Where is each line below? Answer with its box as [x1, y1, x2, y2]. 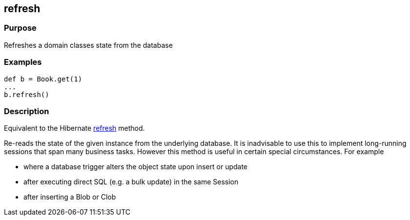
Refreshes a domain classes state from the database [4, 40, 173, 49]
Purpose [4, 23, 37, 33]
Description [4, 106, 49, 116]
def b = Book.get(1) [4, 75, 82, 83]
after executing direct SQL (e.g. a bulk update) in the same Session [23, 178, 239, 186]
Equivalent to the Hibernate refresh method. [4, 124, 145, 133]
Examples [4, 57, 42, 67]
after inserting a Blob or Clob [23, 193, 116, 201]
